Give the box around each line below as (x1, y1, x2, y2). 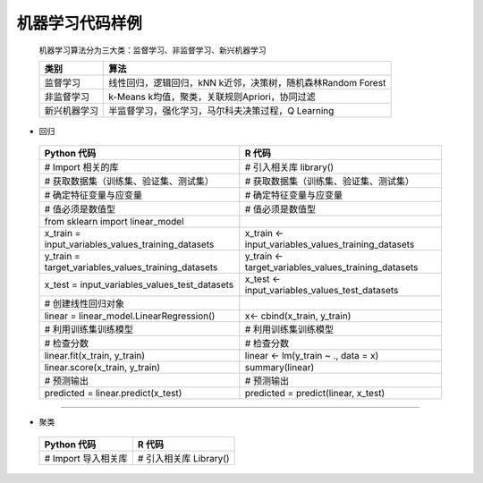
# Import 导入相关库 (44, 452, 129, 464)
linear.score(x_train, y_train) (44, 361, 161, 374)
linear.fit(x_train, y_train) (44, 350, 146, 362)
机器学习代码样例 (16, 13, 143, 33)
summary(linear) (244, 361, 315, 374)
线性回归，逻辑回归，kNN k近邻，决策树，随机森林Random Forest (108, 76, 386, 89)
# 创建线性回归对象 (44, 298, 125, 310)
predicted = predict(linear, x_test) (244, 387, 386, 400)
